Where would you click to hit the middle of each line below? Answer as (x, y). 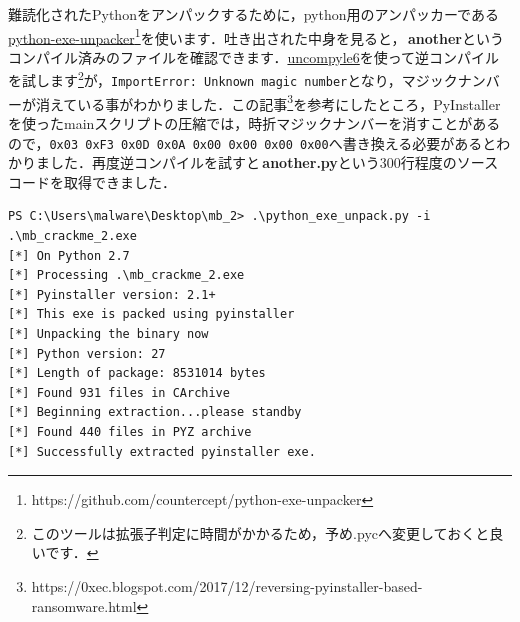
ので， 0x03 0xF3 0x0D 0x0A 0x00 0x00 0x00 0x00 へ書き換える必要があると (252, 142)
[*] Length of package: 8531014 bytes (137, 373)
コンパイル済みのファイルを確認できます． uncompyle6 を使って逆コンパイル (254, 56)
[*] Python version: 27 (87, 353)
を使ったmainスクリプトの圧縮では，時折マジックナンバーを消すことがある (254, 123)
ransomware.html (84, 605)
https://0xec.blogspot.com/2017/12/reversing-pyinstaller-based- (227, 585)
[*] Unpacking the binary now (108, 334)
